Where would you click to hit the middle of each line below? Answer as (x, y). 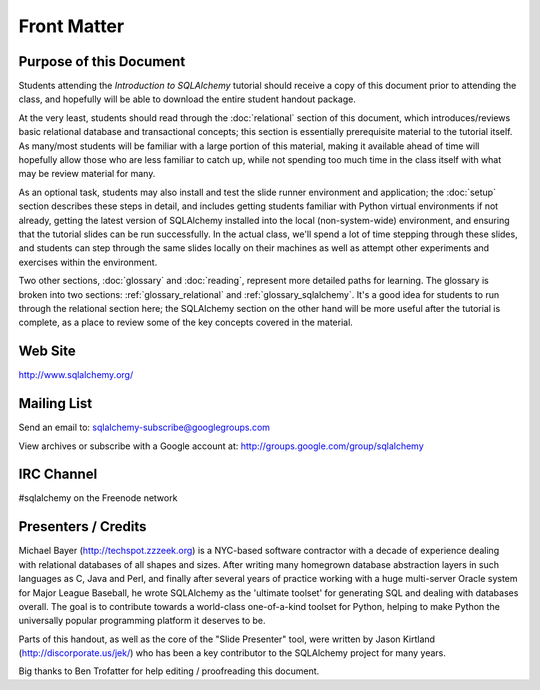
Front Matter (71, 26)
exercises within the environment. (88, 262)
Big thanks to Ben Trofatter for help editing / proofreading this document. (169, 671)
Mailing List (55, 403)
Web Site (47, 351)
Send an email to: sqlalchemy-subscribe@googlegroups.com (144, 427)
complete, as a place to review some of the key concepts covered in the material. (186, 322)
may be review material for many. (87, 174)
